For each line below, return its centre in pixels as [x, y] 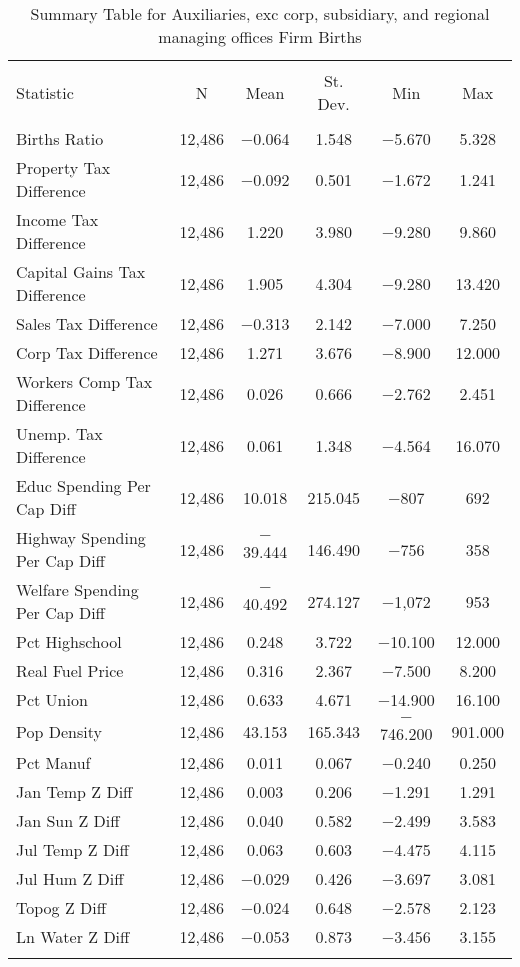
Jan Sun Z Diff [68, 820]
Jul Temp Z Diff [72, 849]
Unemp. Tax [59, 433]
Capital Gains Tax [81, 271]
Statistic [45, 92]
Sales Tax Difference [87, 323]
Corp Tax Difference [87, 352]
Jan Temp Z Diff [74, 791]
